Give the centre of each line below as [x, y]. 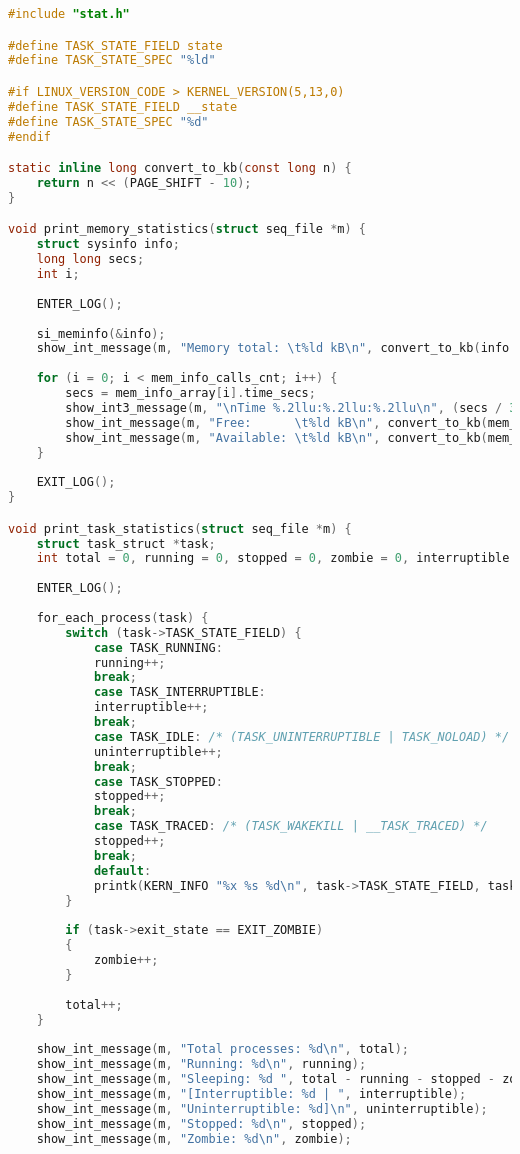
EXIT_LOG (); [76, 482]
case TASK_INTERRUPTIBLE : [179, 692]
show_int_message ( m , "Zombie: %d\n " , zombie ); [194, 1138]
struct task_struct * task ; [126, 543]
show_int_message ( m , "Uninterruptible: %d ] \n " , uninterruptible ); [262, 1108]
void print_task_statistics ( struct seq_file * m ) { [180, 528]
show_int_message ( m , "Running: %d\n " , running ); [201, 1064]
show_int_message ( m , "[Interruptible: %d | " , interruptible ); [251, 1093]
